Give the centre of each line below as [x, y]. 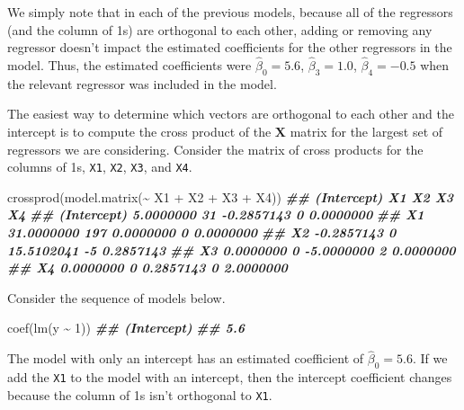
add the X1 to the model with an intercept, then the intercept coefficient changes [230, 377]
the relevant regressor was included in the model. [142, 83]
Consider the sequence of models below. [116, 297]
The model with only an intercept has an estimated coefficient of [186, 358]
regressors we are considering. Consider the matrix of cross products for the [215, 149]
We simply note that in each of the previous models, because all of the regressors [230, 12]
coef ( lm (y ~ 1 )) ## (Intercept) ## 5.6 [126, 328]
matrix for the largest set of [366, 131]
